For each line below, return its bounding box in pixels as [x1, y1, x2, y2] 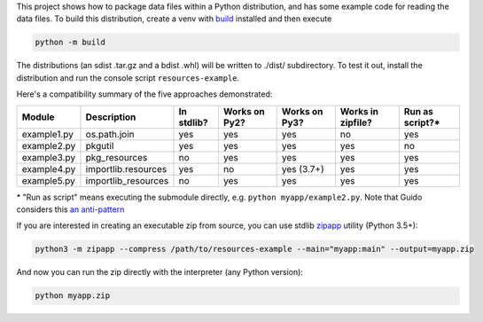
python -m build [35, 37, 106, 48]
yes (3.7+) [281, 162, 325, 175]
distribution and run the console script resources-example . [16, 72, 240, 83]
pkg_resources [85, 151, 148, 163]
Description [85, 111, 136, 123]
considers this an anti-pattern [16, 204, 125, 215]
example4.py [21, 162, 76, 175]
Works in [339, 105, 378, 117]
